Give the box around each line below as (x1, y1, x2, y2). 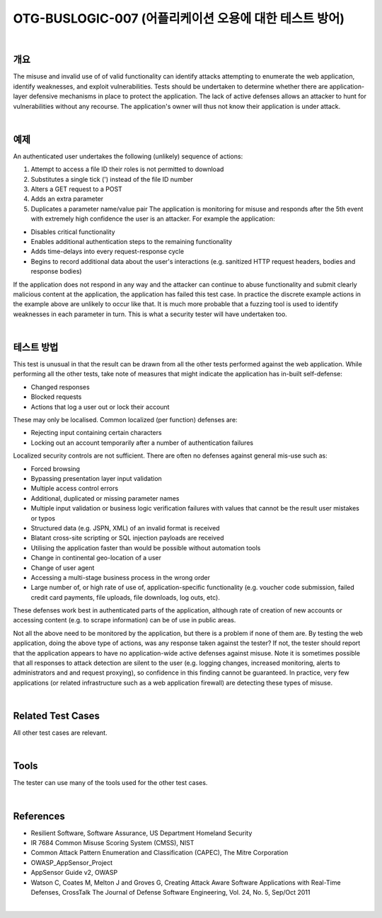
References (13, 810, 65, 822)
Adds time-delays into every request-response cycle (30, 248, 184, 256)
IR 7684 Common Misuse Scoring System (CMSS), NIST (30, 839, 195, 847)
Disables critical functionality (30, 227, 116, 236)
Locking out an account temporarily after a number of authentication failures (30, 438, 254, 447)
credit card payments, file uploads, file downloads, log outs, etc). (30, 593, 221, 601)
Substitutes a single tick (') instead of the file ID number (30, 175, 194, 183)
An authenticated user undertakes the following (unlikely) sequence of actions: (13, 152, 243, 161)
